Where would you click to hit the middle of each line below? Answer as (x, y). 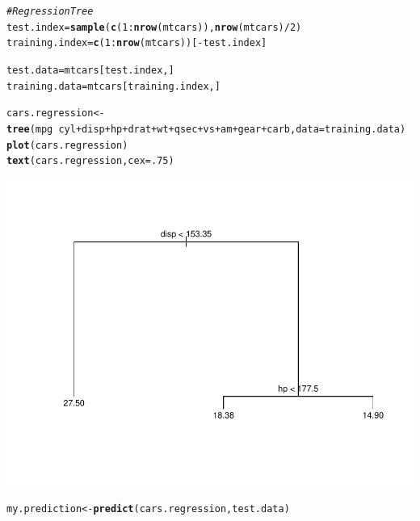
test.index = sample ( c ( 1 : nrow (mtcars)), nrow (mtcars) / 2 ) (154, 27)
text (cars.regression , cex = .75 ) (90, 161)
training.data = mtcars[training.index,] (113, 86)
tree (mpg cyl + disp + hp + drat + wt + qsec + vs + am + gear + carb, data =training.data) (206, 129)
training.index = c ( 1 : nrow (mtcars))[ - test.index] (137, 43)
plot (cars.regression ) (67, 145)
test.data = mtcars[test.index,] (90, 70)
